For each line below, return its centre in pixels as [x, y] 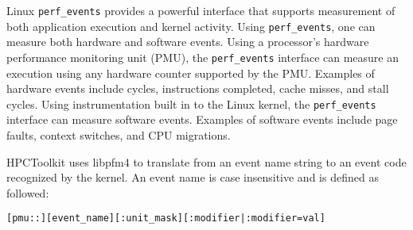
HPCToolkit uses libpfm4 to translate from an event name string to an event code [206, 161]
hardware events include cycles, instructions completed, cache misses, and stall [198, 88]
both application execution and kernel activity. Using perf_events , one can [191, 26]
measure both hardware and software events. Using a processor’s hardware [188, 42]
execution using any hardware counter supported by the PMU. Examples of [191, 73]
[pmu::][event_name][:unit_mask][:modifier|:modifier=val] [166, 218]
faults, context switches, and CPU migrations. [119, 135]
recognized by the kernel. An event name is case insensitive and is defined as [193, 177]
